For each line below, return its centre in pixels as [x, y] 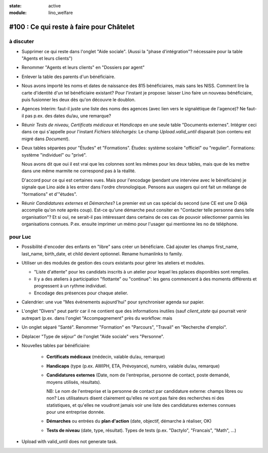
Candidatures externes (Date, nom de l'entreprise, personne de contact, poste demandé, [138, 375]
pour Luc [20, 237]
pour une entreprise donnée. [76, 412]
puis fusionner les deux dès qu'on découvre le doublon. [79, 99]
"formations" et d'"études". [49, 194]
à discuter [22, 41]
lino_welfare [61, 13]
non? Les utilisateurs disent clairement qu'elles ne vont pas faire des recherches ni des [135, 398]
